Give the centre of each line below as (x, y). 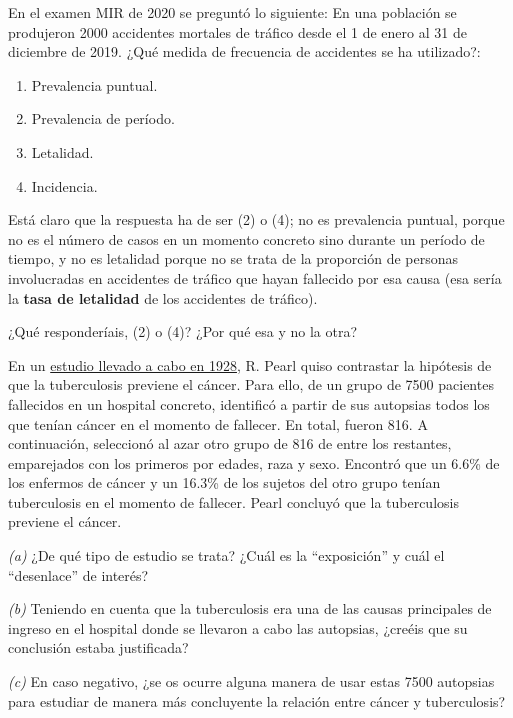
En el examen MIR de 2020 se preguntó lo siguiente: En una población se (232, 12)
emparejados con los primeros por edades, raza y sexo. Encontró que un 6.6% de (254, 462)
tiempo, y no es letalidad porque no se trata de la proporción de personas (233, 258)
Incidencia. (64, 185)
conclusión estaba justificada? (98, 647)
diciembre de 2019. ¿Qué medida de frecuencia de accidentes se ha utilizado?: (244, 51)
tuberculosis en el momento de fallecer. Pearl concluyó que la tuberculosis (233, 501)
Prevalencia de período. (103, 118)
